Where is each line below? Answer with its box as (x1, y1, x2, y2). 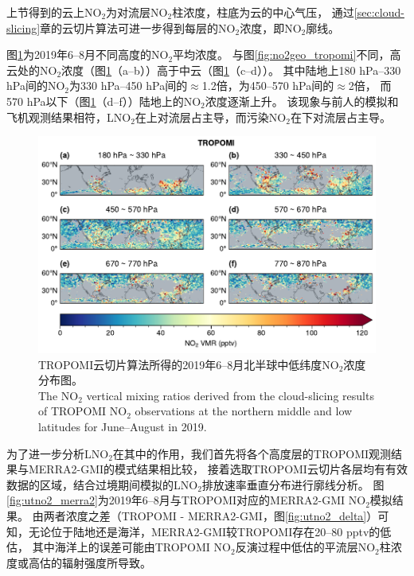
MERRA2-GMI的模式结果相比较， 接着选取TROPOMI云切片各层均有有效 (28, 461, 408, 477)
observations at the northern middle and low (135, 403, 353, 419)
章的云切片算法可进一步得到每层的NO (40, 19, 236, 36)
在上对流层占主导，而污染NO (135, 108, 287, 125)
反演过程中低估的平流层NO (235, 539, 376, 555)
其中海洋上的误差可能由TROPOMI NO (32, 539, 231, 555)
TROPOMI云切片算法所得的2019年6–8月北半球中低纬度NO (38, 356, 339, 372)
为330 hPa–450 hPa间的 (69, 77, 188, 94)
